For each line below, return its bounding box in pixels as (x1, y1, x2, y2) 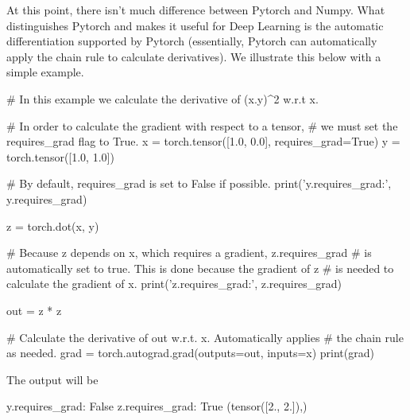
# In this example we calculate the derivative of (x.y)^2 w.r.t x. (6, 90, 319, 107)
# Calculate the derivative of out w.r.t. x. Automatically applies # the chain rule (6, 329, 404, 345)
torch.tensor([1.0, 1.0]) (6, 148, 114, 165)
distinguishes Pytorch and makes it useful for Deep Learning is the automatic (6, 17, 384, 33)
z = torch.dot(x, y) (6, 217, 99, 234)
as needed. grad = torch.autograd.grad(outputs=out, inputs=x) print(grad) (6, 344, 374, 361)
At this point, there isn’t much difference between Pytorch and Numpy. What (6, 2, 385, 17)
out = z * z (6, 301, 62, 318)
